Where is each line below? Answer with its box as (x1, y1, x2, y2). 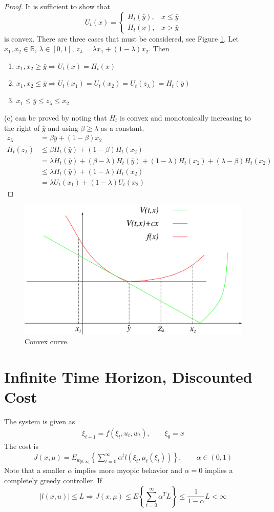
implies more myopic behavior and (74, 465, 182, 476)
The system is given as (4, 416, 75, 427)
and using (48, 122, 78, 133)
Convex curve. (25, 336, 69, 347)
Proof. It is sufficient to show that (4, 1, 111, 11)
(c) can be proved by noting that (4, 112, 107, 123)
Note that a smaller (4, 465, 66, 476)
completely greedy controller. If (4, 475, 102, 485)
